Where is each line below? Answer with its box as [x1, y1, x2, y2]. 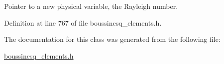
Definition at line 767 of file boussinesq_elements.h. [4, 17, 162, 28]
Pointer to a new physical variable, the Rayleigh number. [4, 1, 178, 11]
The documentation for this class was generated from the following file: [4, 34, 221, 44]
